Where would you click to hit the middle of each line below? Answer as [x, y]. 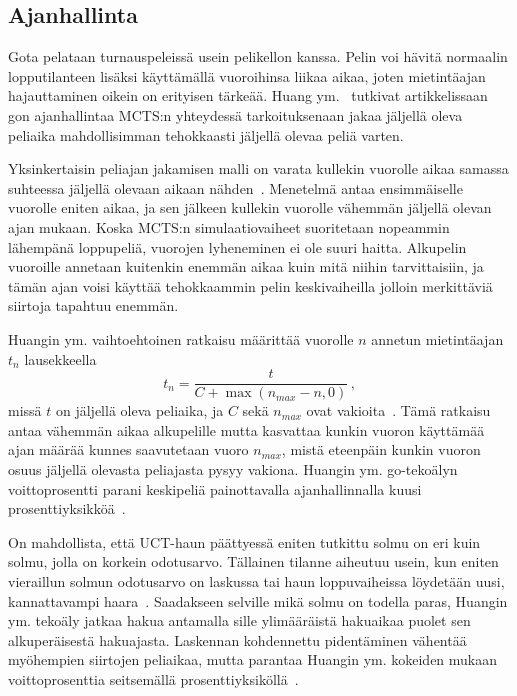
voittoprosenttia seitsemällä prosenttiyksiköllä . [153, 678]
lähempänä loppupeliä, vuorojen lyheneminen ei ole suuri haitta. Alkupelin [237, 246]
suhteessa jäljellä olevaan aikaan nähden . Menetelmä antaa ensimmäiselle [235, 187]
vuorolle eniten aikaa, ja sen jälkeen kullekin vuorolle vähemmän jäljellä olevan [250, 207]
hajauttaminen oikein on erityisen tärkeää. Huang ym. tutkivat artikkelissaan [248, 95]
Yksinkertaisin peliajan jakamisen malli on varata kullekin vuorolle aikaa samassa [258, 168]
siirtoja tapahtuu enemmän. [93, 305]
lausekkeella [60, 358]
